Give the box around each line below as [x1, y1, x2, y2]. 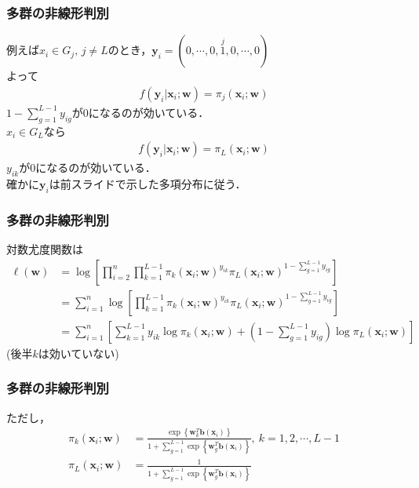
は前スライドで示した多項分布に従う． [49, 176, 246, 192]
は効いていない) [38, 344, 119, 361]
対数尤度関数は [6, 241, 83, 257]
